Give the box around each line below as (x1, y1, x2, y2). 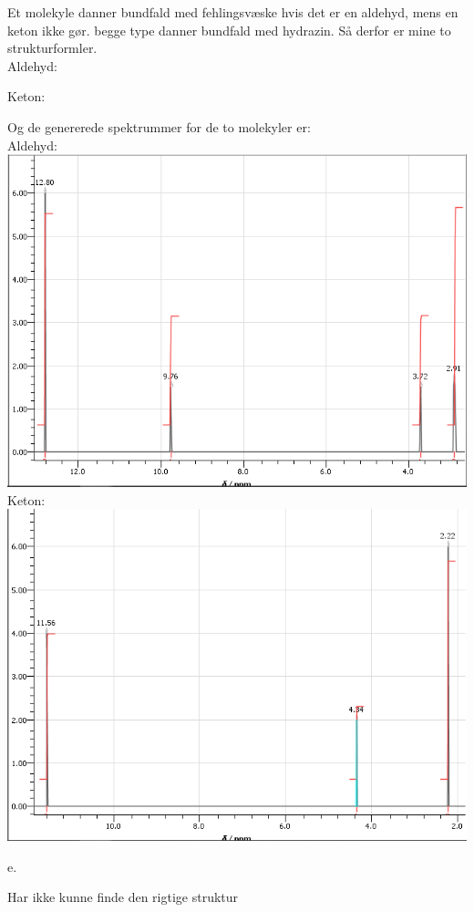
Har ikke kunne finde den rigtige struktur (7, 887, 239, 907)
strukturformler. (7, 38, 98, 57)
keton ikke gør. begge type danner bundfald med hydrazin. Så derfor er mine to (7, 20, 451, 39)
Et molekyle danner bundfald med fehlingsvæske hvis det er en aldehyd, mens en (7, 3, 459, 21)
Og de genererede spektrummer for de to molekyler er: (7, 117, 311, 136)
